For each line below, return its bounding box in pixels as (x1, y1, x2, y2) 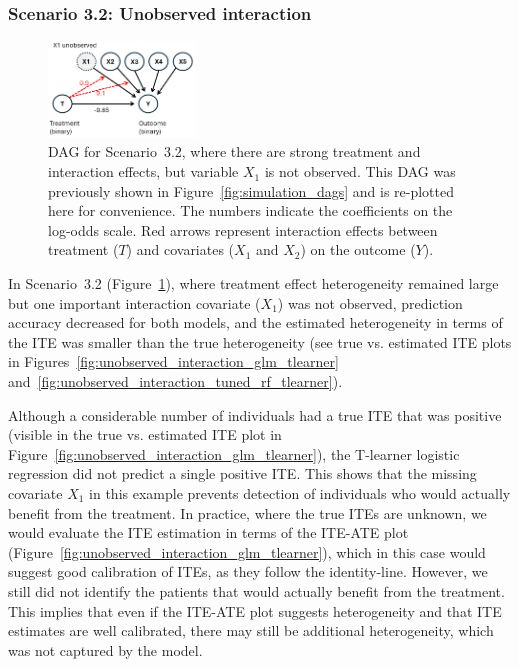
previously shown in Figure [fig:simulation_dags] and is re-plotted (48, 180, 454, 201)
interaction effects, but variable (48, 161, 239, 182)
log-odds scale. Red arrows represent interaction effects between (48, 219, 438, 240)
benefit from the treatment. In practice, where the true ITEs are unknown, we (8, 502, 487, 523)
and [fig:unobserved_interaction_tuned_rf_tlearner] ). (8, 371, 343, 392)
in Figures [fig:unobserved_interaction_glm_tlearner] (8, 351, 339, 372)
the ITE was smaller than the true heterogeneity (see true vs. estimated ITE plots (8, 331, 512, 352)
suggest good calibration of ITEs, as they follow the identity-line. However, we (8, 561, 488, 582)
